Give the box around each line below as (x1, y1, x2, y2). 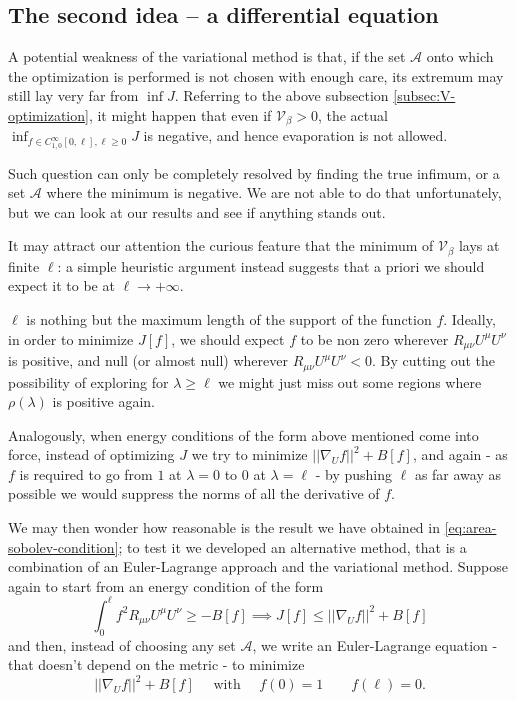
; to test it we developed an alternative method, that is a (118, 536, 467, 557)
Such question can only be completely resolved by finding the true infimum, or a (8, 162, 500, 183)
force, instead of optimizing (8, 444, 175, 465)
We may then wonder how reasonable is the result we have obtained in (8, 517, 440, 538)
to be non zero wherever (300, 328, 449, 349)
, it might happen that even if (88, 104, 272, 125)
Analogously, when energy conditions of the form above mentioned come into (8, 424, 479, 445)
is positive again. (52, 391, 155, 412)
